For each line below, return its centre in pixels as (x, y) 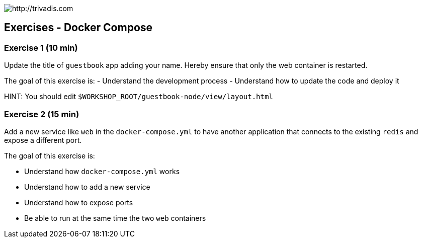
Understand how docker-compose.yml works (102, 171)
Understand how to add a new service (87, 187)
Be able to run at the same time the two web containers (115, 218)
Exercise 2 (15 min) (42, 114)
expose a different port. (43, 140)
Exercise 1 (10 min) (41, 48)
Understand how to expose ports (79, 202)
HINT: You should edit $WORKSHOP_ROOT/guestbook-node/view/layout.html (139, 97)
